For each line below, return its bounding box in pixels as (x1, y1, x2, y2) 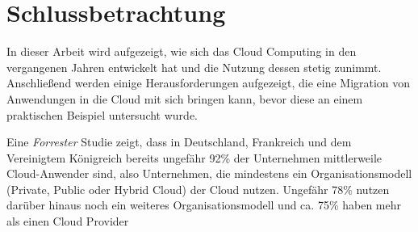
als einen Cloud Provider (6, 213, 129, 230)
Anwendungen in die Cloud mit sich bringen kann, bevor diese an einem (6, 90, 363, 107)
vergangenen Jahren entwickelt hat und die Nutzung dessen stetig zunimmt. (6, 58, 382, 75)
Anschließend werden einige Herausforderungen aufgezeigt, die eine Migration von (6, 74, 411, 91)
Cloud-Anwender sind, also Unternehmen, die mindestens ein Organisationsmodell (6, 165, 412, 182)
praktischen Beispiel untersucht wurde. (6, 106, 198, 123)
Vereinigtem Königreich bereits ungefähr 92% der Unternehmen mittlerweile (6, 149, 382, 166)
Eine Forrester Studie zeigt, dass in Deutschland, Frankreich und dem (6, 133, 352, 150)
